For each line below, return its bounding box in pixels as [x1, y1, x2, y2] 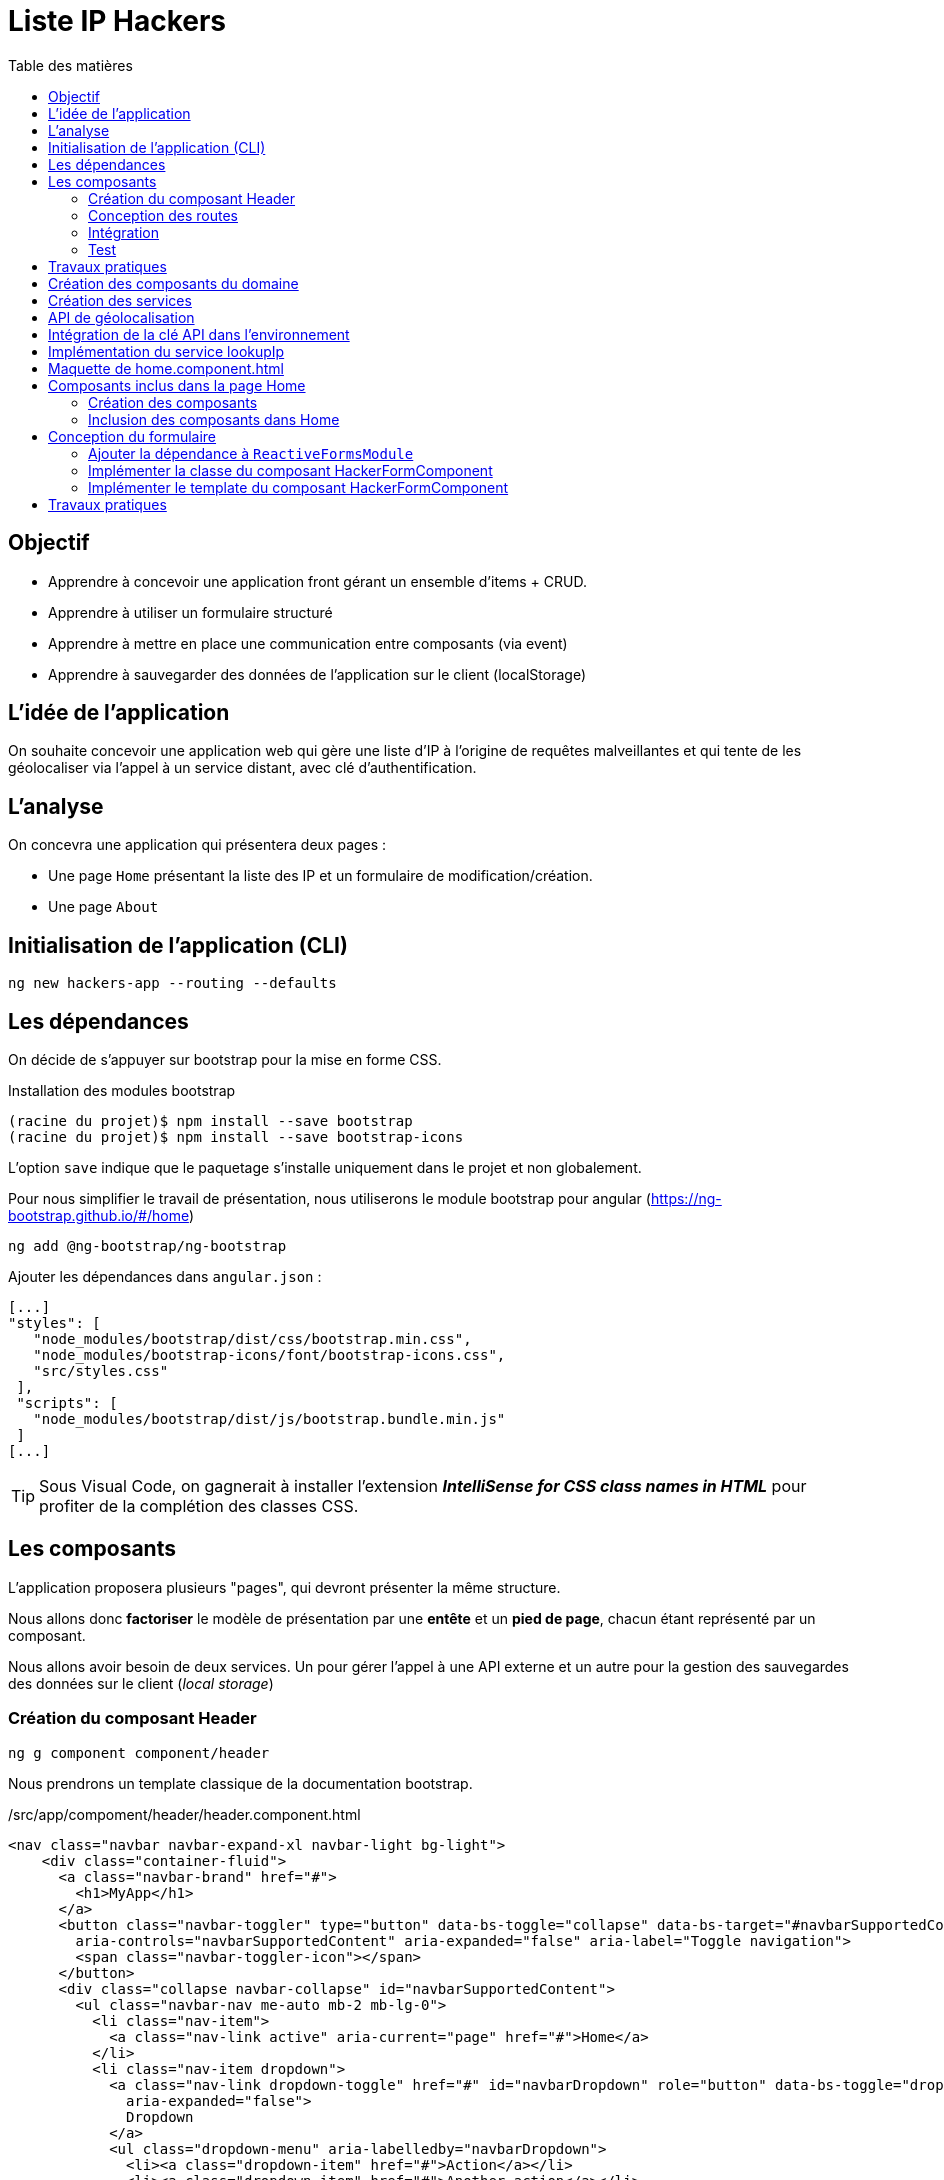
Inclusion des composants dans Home [88, 410, 340, 428]
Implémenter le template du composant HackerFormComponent [88, 478, 509, 496]
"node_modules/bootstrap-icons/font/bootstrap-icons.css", [33, 1346, 506, 1363]
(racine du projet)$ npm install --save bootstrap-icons [8, 1128, 464, 1145]
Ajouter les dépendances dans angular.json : [8, 1267, 322, 1285]
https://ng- [650, 1189, 722, 1207]
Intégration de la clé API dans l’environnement [48, 325, 350, 343]
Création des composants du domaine [48, 274, 299, 292]
